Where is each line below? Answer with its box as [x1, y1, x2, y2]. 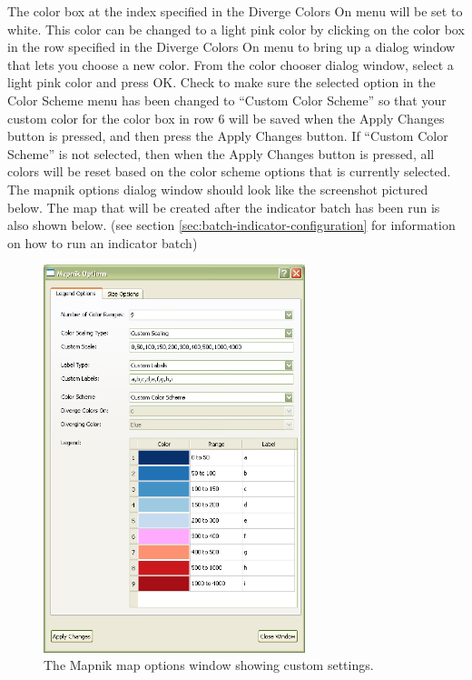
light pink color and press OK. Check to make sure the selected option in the [7, 73, 436, 92]
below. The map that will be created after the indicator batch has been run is [7, 197, 440, 216]
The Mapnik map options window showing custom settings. [44, 655, 374, 675]
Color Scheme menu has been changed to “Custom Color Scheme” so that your [7, 90, 447, 109]
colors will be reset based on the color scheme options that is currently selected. [7, 162, 451, 181]
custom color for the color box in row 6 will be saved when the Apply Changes [7, 108, 445, 127]
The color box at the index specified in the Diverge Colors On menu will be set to [7, 2, 463, 20]
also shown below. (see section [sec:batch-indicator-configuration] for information [7, 215, 456, 235]
